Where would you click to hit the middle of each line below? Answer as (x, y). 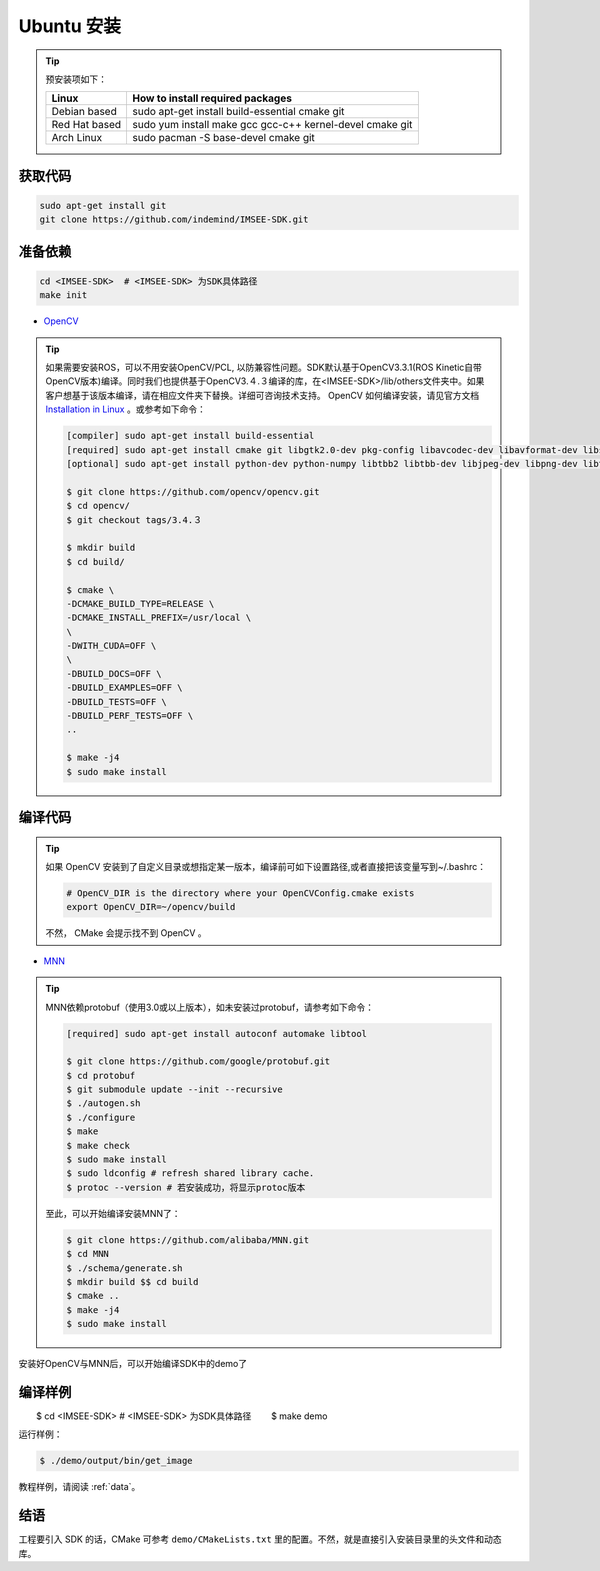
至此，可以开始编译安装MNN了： (113, 1213)
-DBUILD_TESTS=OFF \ (116, 701)
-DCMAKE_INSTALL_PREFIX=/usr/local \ (159, 618)
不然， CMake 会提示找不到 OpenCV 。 (126, 933)
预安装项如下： (76, 79)
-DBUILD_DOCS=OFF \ (114, 673)
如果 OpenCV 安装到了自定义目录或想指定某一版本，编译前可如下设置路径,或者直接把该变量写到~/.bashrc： (266, 866)
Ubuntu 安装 (70, 26)
